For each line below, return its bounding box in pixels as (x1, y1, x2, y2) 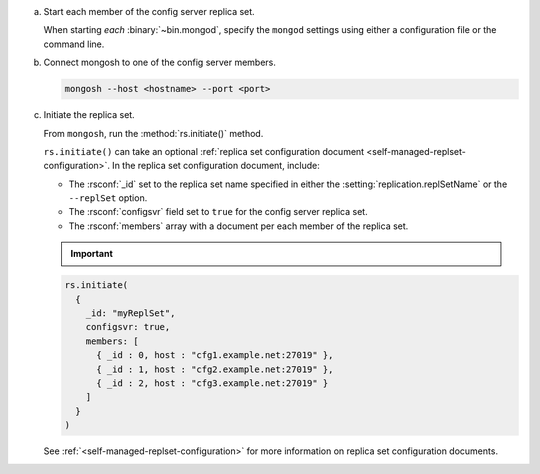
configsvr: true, (85, 321, 171, 333)
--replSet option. (68, 192, 148, 204)
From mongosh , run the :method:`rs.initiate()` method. (43, 127, 264, 139)
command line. (43, 38, 105, 50)
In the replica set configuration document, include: (111, 160, 320, 172)
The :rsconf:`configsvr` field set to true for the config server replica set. (68, 206, 369, 218)
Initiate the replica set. (43, 109, 135, 121)
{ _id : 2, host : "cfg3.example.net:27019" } (96, 377, 329, 389)
